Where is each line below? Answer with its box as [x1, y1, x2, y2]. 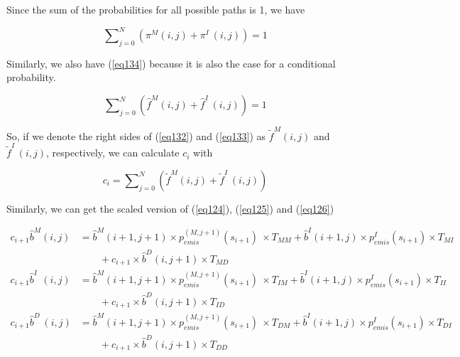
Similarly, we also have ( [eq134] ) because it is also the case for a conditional [6, 55, 336, 70]
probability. [6, 70, 56, 85]
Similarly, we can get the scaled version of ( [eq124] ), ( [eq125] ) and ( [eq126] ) [6, 201, 334, 215]
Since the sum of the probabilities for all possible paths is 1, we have [6, 2, 305, 16]
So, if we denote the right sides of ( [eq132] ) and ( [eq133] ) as [6, 128, 266, 143]
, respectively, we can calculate [46, 145, 180, 160]
